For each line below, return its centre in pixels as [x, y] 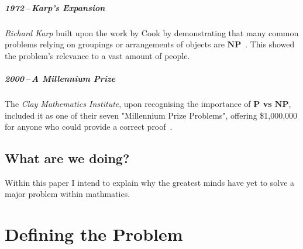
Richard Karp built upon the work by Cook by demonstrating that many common [152, 32]
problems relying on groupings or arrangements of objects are [115, 44]
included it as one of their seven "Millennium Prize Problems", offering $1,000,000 [151, 115]
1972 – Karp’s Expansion [55, 7]
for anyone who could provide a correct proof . [89, 127]
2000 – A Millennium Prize [60, 78]
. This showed [270, 44]
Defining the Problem [94, 234]
